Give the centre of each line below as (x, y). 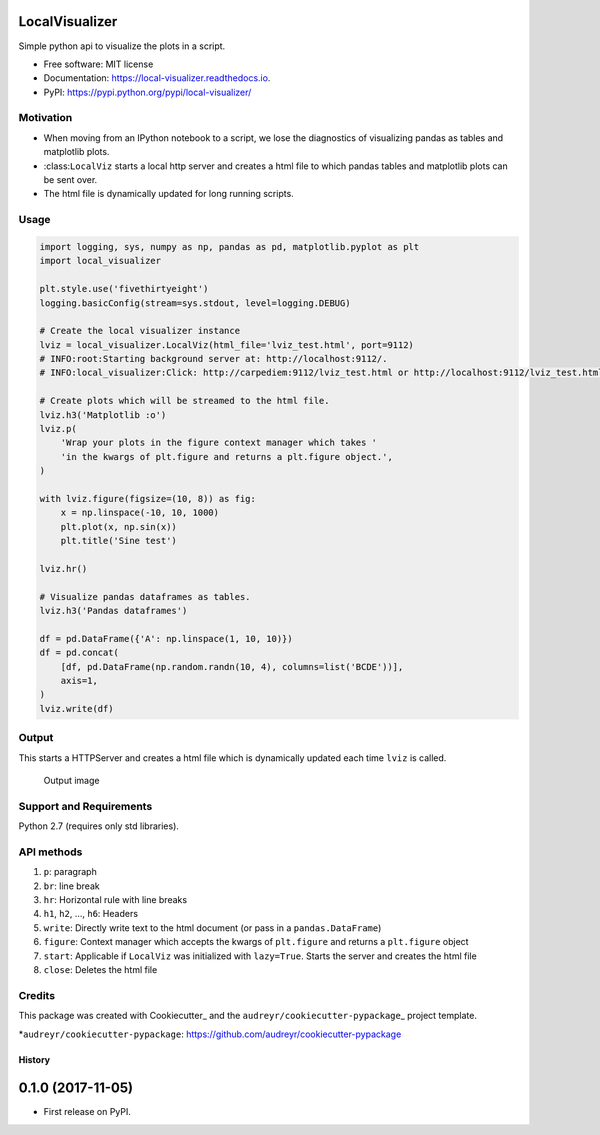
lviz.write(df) (76, 708)
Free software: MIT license (98, 64)
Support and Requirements (85, 806)
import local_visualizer (100, 261)
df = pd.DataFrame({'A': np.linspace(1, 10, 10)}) (166, 638)
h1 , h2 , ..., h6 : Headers (91, 914)
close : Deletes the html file (100, 969)
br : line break (71, 886)
